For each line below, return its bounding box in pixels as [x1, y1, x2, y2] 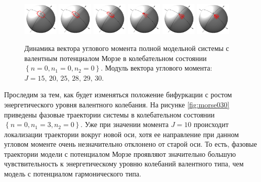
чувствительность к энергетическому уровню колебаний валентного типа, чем [4, 158, 244, 169]
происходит [194, 119, 229, 130]
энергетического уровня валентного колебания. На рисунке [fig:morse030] [4, 99, 230, 109]
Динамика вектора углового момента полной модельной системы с [24, 42, 229, 53]
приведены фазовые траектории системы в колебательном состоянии [4, 109, 215, 119]
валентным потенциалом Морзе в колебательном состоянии [24, 52, 207, 63]
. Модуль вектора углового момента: [101, 63, 212, 73]
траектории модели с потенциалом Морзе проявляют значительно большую [4, 148, 236, 159]
